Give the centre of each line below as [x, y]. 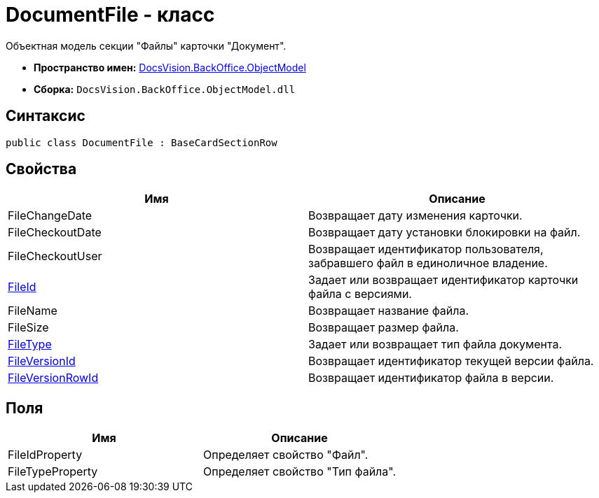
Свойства [41, 169]
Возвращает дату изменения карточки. [415, 216]
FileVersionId [42, 361]
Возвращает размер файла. [384, 328]
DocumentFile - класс [110, 15]
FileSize [28, 328]
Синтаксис [46, 116]
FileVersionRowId [53, 378]
